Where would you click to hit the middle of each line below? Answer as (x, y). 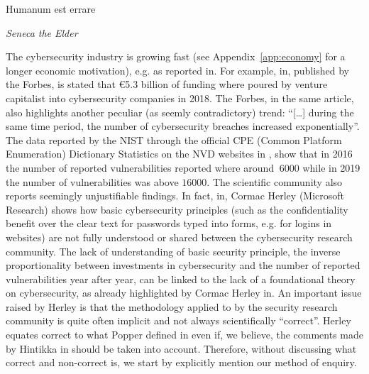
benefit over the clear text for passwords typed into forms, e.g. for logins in (169, 223)
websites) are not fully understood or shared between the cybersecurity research (179, 237)
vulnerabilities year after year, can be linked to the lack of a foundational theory (181, 279)
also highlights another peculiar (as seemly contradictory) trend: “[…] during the (180, 112)
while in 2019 (331, 167)
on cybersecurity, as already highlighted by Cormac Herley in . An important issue (184, 293)
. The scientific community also (275, 181)
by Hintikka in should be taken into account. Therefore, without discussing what (181, 348)
